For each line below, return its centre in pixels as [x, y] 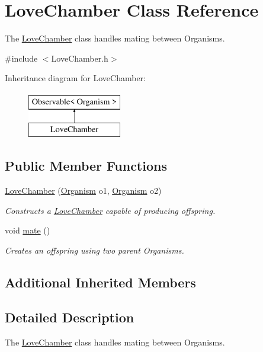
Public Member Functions [86, 166]
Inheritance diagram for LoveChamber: [75, 78]
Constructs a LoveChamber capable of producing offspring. [110, 210]
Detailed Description [70, 317]
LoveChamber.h [80, 58]
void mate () [28, 230]
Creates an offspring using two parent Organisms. [94, 250]
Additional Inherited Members [100, 282]
